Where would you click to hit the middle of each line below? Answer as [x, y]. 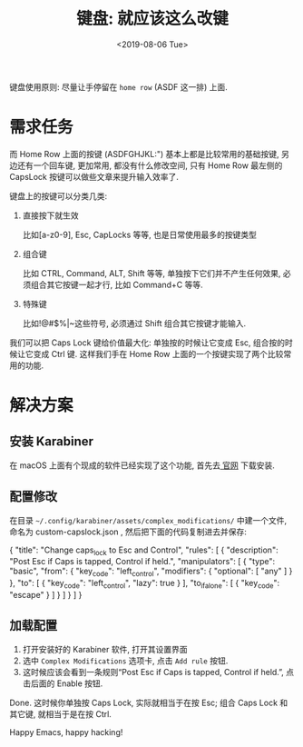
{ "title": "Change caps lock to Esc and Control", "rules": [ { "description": [144, 551]
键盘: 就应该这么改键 [152, 19]
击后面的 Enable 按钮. [63, 683]
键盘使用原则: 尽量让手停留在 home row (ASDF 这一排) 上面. [119, 86]
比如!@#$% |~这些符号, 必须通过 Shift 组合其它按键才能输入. [134, 323]
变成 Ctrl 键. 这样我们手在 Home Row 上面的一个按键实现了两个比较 [158, 354]
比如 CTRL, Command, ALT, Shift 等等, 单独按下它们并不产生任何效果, [151, 273]
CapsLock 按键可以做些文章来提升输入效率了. [94, 176]
